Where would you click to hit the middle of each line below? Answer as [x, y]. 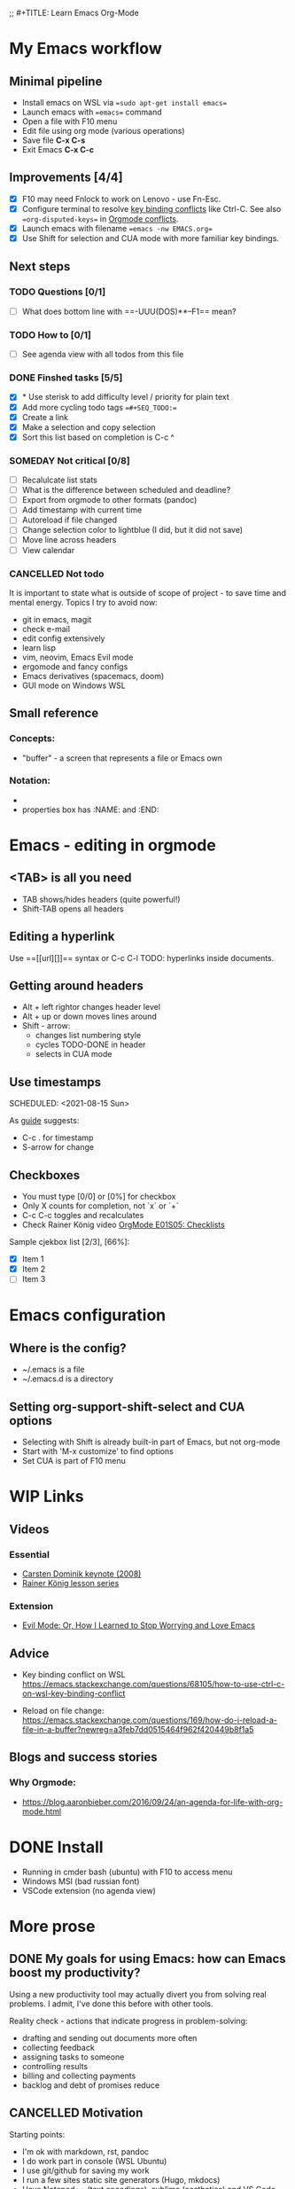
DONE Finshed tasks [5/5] [66, 378]
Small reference [54, 713]
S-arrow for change [58, 1147]
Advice [29, 1653]
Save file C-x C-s [54, 140]
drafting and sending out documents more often [109, 2037]
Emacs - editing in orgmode [113, 845]
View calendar [48, 550]
